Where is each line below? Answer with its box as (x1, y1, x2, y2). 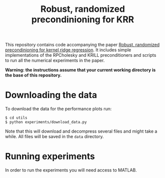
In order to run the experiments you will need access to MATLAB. (5, 167, 137, 173)
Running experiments (5, 151, 95, 162)
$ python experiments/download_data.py (5, 120, 87, 125)
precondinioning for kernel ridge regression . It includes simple (5, 47, 132, 53)
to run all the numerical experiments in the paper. (5, 58, 105, 64)
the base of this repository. (5, 72, 62, 78)
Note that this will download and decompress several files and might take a (5, 128, 158, 134)
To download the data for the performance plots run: (5, 106, 112, 112)
